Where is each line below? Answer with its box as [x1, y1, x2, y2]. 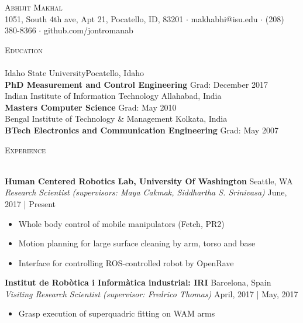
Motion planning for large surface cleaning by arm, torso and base [18, 237, 256, 249]
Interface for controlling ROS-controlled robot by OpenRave [18, 256, 234, 269]
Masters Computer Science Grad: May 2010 [5, 101, 177, 113]
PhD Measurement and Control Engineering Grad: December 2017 [5, 78, 268, 90]
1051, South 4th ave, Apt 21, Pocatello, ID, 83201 [5, 12, 184, 25]
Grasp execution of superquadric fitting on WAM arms [18, 307, 215, 319]
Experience [5, 143, 46, 156]
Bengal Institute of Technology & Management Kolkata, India [5, 112, 228, 125]
